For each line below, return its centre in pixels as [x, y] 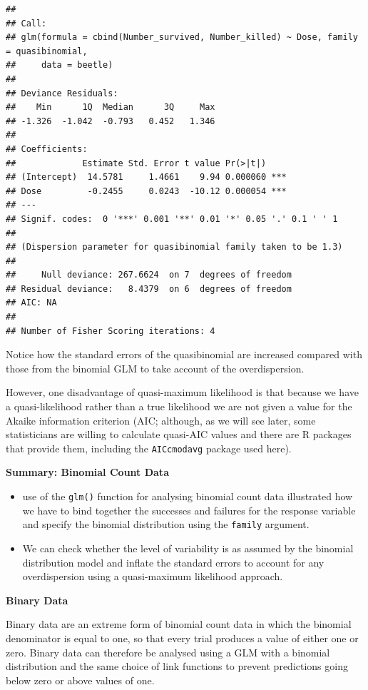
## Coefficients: [47, 149]
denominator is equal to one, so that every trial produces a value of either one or [182, 638]
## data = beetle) [60, 65]
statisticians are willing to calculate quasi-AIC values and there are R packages [179, 434]
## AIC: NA [31, 303]
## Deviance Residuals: [62, 93]
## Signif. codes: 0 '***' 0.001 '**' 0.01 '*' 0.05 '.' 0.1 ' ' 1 [172, 219]
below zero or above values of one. [80, 680]
